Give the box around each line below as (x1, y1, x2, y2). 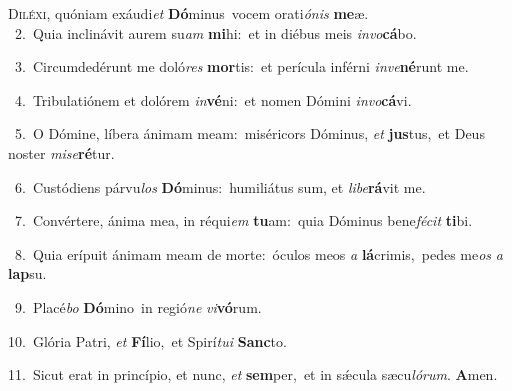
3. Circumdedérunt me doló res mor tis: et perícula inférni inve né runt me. (14, 56, 469, 77)
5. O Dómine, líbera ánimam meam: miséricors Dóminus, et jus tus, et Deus (14, 123, 485, 144)
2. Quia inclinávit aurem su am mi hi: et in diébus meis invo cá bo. (14, 22, 417, 43)
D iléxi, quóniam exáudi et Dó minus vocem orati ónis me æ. (8, 3, 369, 23)
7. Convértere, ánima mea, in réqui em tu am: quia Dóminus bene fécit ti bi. (14, 210, 473, 231)
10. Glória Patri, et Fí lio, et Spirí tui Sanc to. (8, 330, 287, 351)
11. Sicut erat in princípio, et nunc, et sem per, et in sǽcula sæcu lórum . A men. (8, 364, 498, 385)
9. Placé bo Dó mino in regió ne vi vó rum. (14, 296, 262, 317)
